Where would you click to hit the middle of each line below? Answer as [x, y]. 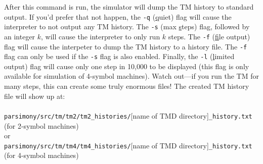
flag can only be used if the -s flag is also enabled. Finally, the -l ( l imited [119, 56]
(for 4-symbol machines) [41, 155]
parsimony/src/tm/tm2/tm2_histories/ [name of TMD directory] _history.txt [128, 115]
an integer [20, 36]
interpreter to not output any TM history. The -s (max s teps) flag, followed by [127, 26]
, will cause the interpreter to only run [101, 36]
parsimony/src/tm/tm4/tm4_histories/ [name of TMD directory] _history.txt [128, 145]
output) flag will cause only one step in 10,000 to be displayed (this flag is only [127, 66]
